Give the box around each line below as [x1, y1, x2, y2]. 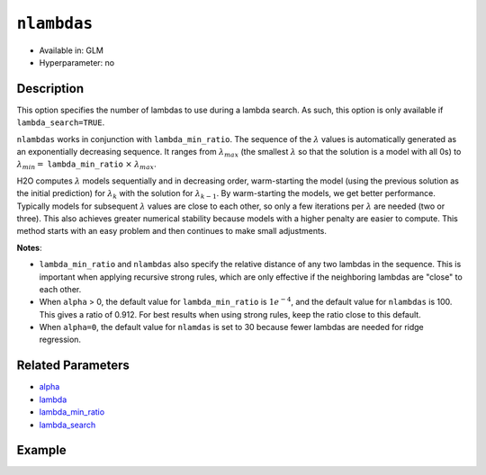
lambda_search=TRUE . [16, 117, 105, 128]
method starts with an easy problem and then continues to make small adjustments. [16, 226, 328, 237]
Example [16, 443, 67, 458]
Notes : [16, 242, 42, 253]
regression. [39, 334, 81, 345]
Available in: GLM [39, 45, 103, 56]
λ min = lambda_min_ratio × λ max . [16, 158, 157, 172]
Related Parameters [16, 358, 130, 373]
